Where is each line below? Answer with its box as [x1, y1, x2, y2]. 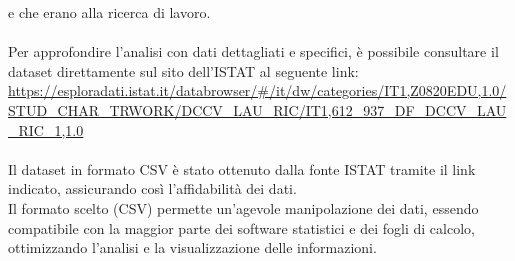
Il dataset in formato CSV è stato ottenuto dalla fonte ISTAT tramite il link [8, 158, 476, 179]
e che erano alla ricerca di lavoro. [8, 2, 211, 22]
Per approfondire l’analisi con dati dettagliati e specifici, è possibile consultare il [8, 41, 499, 62]
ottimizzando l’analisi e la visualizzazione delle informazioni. [8, 237, 377, 258]
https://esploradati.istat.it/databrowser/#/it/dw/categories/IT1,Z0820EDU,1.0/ [8, 80, 507, 101]
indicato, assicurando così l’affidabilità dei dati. [8, 178, 297, 199]
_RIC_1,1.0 [8, 119, 84, 140]
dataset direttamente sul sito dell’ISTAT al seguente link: [8, 60, 359, 81]
